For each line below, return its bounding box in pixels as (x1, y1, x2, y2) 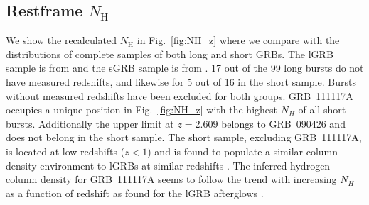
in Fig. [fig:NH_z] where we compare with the (137, 33, 340, 48)
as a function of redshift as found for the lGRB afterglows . (6, 185, 264, 200)
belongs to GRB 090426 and (221, 116, 346, 131)
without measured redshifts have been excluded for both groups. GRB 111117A (6, 88, 353, 103)
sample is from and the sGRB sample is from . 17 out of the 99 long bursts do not (6, 60, 364, 75)
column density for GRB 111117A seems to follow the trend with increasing (6, 172, 337, 187)
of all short (298, 102, 346, 117)
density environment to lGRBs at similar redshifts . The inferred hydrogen (6, 157, 331, 172)
